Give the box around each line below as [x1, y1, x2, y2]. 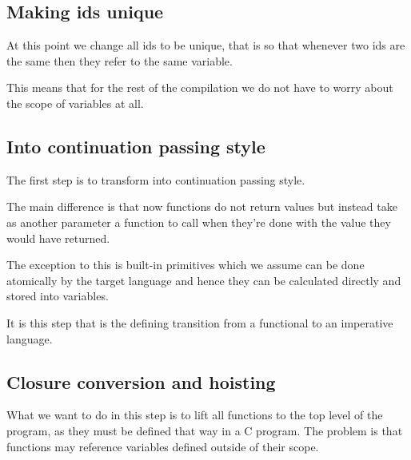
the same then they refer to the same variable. [6, 52, 233, 69]
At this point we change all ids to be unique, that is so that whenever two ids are [6, 37, 405, 54]
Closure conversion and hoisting [6, 369, 276, 394]
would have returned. [6, 229, 110, 246]
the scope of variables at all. [6, 94, 144, 111]
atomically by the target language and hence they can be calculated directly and [6, 272, 401, 288]
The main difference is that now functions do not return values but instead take [6, 198, 397, 215]
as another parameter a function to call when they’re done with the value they [6, 213, 391, 230]
